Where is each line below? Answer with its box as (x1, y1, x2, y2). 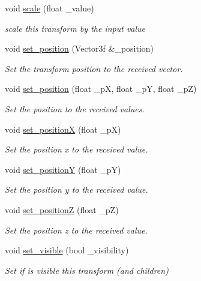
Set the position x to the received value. (5, 143, 148, 156)
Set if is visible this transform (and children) (5, 264, 169, 276)
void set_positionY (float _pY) (5, 163, 121, 175)
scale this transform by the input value (5, 22, 146, 34)
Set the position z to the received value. (5, 223, 148, 236)
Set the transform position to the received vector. (5, 62, 183, 74)
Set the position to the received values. (5, 102, 145, 115)
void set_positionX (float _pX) (5, 122, 121, 135)
